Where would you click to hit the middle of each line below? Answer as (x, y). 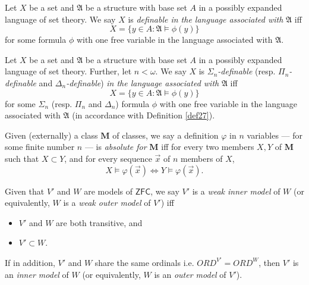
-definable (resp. (247, 71)
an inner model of (37, 274)
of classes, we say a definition (165, 135)
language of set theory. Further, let (68, 71)
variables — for (275, 135)
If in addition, (30, 262)
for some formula (36, 40)
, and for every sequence (108, 158)
